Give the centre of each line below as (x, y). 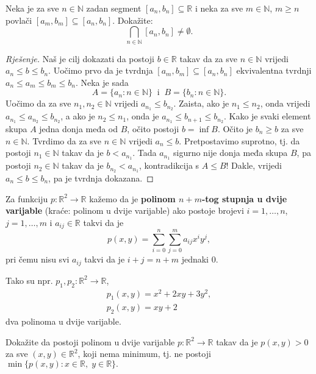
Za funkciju (27, 198)
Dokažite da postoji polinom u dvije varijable (90, 341)
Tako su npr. (29, 280)
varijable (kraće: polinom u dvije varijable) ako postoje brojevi (125, 210)
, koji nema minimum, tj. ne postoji (144, 354)
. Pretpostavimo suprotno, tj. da (239, 140)
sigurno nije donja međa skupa (230, 153)
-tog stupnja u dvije (244, 198)
